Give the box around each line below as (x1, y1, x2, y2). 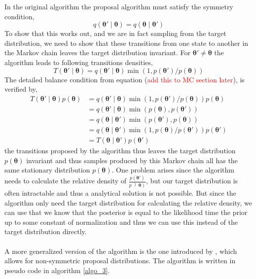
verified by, (4, 84, 37, 94)
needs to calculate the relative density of (4, 175, 127, 185)
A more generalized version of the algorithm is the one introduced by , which (4, 245, 237, 256)
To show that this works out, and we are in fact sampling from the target (4, 28, 226, 38)
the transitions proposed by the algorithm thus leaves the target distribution (4, 145, 236, 155)
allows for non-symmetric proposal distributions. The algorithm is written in (4, 255, 236, 266)
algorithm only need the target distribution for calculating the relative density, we (4, 197, 253, 208)
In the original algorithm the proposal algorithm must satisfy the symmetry (4, 1, 233, 11)
